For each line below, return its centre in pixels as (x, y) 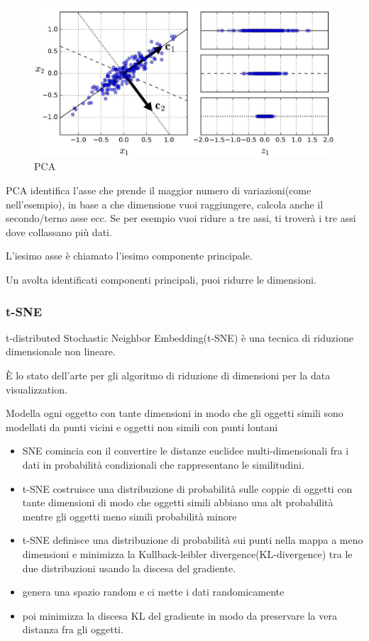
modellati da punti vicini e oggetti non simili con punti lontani (142, 427)
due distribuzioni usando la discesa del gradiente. (129, 568)
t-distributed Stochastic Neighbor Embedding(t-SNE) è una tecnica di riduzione (180, 337)
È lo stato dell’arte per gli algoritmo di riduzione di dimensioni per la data (168, 375)
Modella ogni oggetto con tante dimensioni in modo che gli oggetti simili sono (175, 413)
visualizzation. (37, 389)
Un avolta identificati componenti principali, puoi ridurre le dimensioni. (161, 279)
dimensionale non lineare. (61, 351)
